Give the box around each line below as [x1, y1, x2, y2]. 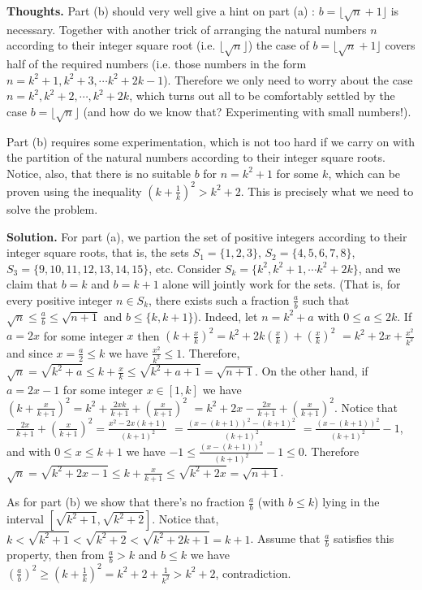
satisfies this [334, 530, 394, 547]
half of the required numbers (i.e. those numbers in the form [6, 55, 307, 72]
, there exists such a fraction [149, 291, 290, 308]
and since [6, 344, 53, 361]
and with [6, 442, 51, 459]
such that [302, 291, 350, 308]
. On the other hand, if [254, 362, 368, 380]
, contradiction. [215, 564, 291, 581]
